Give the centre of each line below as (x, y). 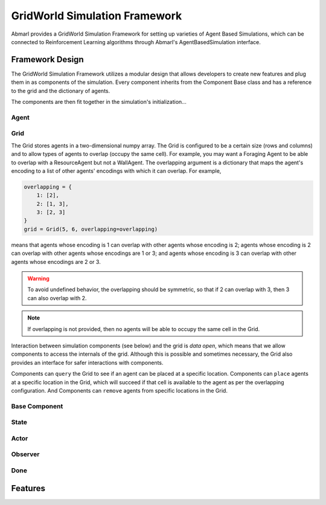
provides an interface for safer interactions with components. (87, 362)
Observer (25, 454)
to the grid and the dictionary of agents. (61, 91)
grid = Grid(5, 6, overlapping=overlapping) (91, 229)
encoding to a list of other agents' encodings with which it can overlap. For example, (116, 171)
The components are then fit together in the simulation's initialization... (99, 102)
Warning (38, 278)
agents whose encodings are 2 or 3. (56, 262)
